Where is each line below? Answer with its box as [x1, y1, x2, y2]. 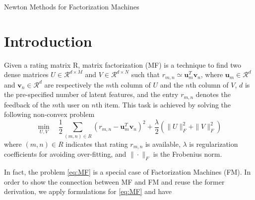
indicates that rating [65, 138, 128, 149]
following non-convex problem [4, 109, 95, 119]
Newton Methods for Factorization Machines [4, 1, 139, 11]
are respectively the [44, 79, 104, 90]
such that [131, 69, 160, 80]
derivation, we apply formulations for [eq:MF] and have [4, 186, 172, 197]
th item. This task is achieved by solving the [95, 99, 231, 109]
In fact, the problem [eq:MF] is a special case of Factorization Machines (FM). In [4, 167, 251, 177]
